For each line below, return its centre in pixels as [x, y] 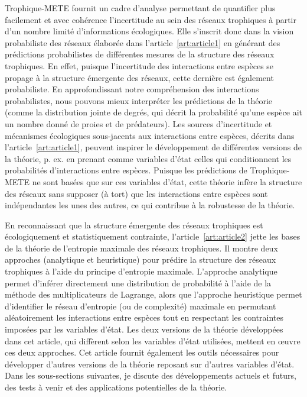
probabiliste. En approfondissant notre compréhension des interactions [132, 89]
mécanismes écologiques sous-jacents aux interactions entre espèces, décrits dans [150, 135]
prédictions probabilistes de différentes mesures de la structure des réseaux [140, 54]
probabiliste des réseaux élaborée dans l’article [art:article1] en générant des [143, 42]
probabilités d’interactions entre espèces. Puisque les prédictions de [126, 170]
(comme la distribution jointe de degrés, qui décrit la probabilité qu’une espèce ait [154, 112]
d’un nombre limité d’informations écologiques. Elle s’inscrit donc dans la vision [149, 31]
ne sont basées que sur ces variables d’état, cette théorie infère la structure [167, 181]
